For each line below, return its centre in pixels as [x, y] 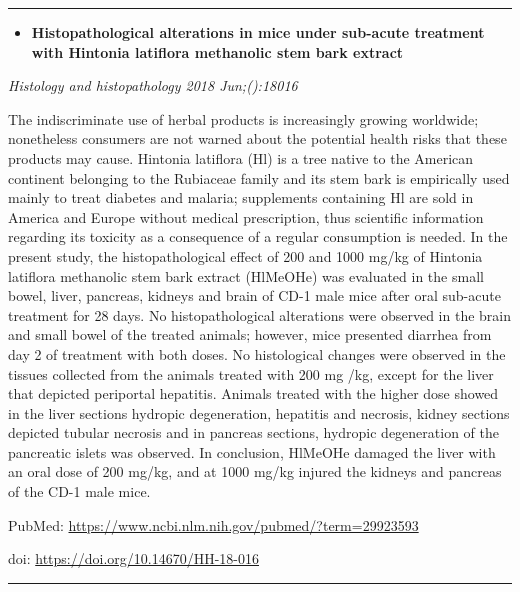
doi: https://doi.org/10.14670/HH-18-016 [133, 558]
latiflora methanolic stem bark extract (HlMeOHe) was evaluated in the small [246, 275]
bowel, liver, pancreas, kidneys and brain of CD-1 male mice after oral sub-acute [254, 295]
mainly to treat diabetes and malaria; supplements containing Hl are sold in [241, 197]
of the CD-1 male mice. [79, 491]
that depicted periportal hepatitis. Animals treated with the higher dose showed [253, 393]
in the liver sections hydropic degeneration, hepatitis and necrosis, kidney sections [259, 412]
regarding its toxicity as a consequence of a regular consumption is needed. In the [258, 236]
